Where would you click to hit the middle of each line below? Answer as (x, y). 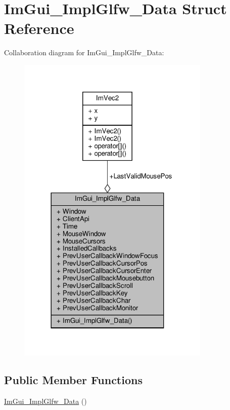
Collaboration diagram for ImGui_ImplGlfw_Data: (84, 52)
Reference (39, 28)
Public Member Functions (73, 380)
